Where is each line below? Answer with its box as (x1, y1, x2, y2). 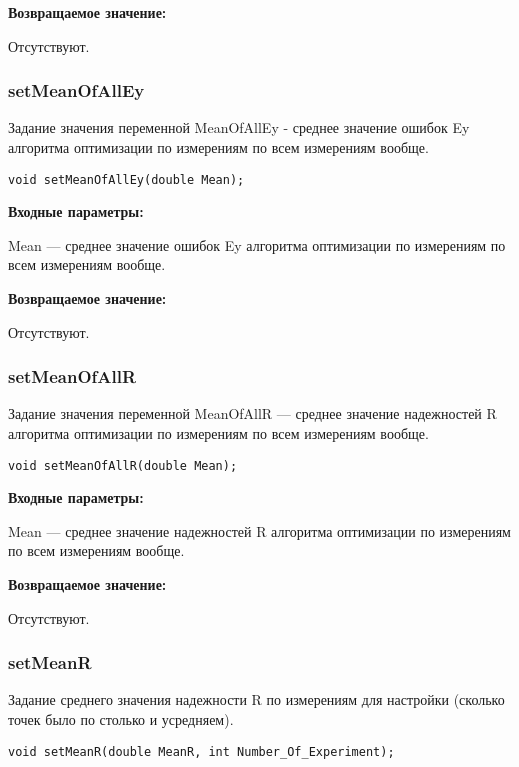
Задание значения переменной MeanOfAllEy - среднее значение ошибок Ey (8, 117, 470, 138)
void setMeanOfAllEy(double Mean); (8, 172, 245, 187)
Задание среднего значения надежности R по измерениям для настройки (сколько (8, 689, 505, 710)
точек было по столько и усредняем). (8, 709, 234, 730)
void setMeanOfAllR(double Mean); (8, 458, 238, 473)
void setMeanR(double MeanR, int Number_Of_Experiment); (8, 744, 395, 759)
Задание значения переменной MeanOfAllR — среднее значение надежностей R (8, 403, 497, 424)
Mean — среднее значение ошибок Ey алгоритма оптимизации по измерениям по (8, 234, 506, 255)
